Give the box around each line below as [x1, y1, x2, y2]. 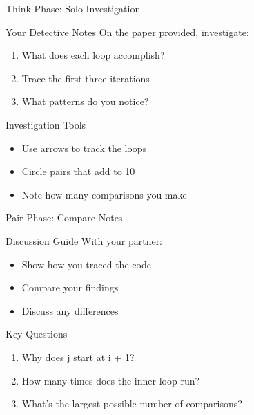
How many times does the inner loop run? [21, 373, 200, 387]
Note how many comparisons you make [21, 187, 187, 201]
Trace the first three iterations [21, 71, 150, 85]
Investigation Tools [6, 117, 86, 131]
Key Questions [6, 326, 68, 341]
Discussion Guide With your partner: [6, 233, 163, 248]
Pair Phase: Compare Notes [6, 210, 123, 225]
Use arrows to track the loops [21, 140, 147, 155]
